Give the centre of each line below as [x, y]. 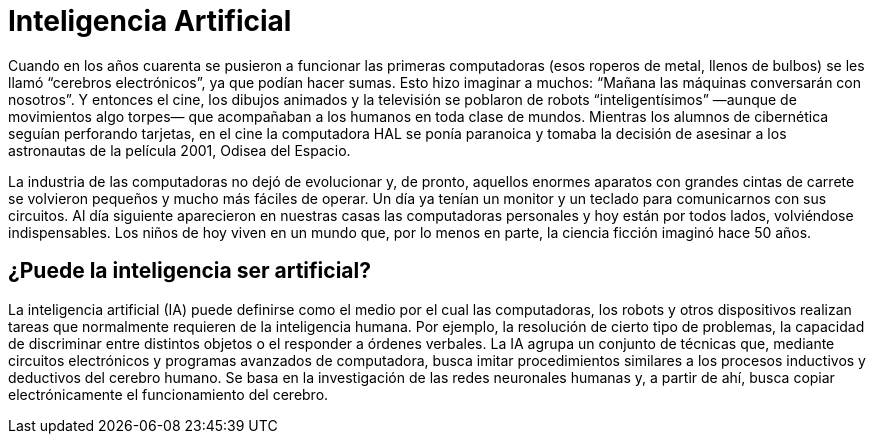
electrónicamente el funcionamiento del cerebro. [168, 394]
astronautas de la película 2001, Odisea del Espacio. [179, 150]
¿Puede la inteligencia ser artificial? [189, 271]
